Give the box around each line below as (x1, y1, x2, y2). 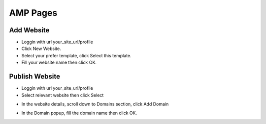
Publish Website (9, 73, 61, 81)
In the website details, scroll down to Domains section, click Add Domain (21, 101, 169, 107)
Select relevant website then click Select (21, 92, 104, 98)
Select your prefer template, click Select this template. (21, 52, 132, 58)
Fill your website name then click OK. (21, 59, 97, 66)
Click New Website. (21, 46, 61, 51)
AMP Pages (9, 7, 58, 18)
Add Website (9, 26, 50, 34)
